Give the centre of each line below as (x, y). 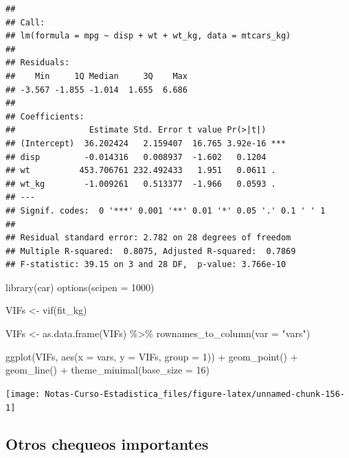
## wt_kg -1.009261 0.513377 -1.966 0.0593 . (141, 184)
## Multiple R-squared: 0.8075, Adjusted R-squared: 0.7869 (151, 251)
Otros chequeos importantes (107, 443)
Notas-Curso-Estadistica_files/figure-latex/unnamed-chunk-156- (195, 394)
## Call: (25, 22)
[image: (23, 394)
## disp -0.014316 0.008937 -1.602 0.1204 (136, 157)
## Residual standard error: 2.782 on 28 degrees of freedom (148, 238)
